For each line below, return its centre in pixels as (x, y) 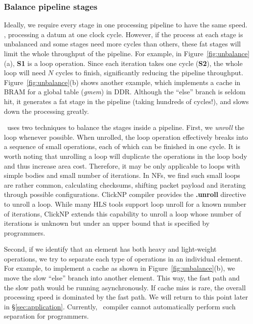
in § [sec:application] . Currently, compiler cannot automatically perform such (120, 306)
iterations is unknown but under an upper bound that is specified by (107, 223)
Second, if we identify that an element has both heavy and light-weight (110, 249)
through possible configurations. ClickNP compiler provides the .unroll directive (125, 194)
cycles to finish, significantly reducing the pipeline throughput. (149, 73)
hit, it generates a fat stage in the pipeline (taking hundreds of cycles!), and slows (126, 101)
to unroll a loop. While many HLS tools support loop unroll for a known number (125, 204)
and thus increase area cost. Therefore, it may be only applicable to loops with (122, 165)
